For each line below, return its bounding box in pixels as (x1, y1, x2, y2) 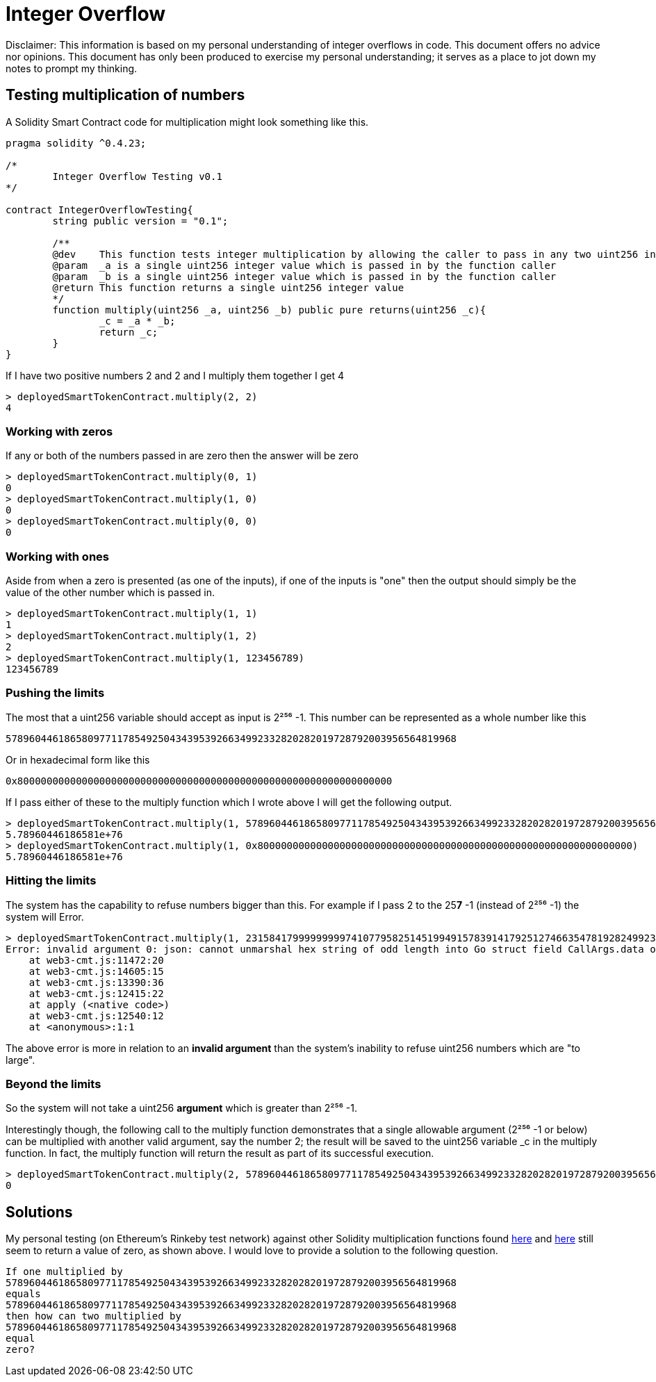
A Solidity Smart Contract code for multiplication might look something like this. (6, 115, 369, 128)
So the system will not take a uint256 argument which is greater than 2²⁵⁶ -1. (6, 1102, 357, 1114)
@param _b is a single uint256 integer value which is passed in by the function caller (52, 270, 557, 282)
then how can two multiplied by (6, 1310, 181, 1322)
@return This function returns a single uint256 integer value (52, 281, 404, 293)
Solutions (6, 1203, 73, 1221)
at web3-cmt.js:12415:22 (28, 987, 164, 999)
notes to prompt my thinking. (6, 62, 138, 74)
